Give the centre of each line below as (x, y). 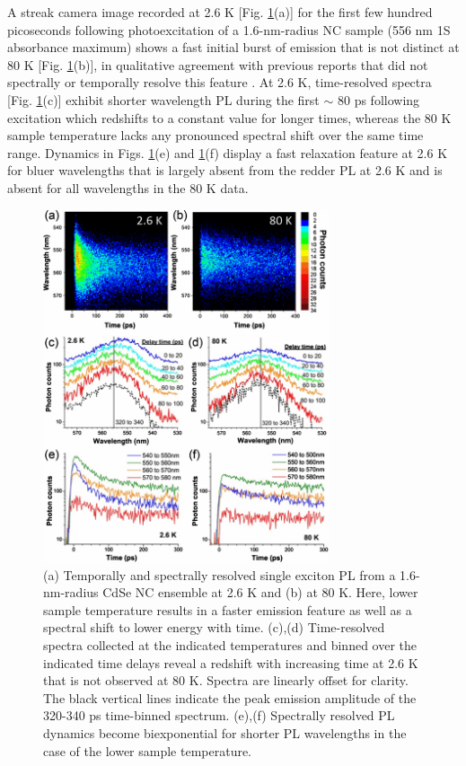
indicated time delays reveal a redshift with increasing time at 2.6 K (231, 662)
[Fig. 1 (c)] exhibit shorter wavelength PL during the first (163, 99)
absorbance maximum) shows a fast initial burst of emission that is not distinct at (233, 47)
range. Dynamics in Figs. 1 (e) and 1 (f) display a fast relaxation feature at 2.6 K (228, 152)
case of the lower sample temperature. (148, 750)
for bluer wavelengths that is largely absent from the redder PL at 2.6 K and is (225, 170)
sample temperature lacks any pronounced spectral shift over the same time (215, 135)
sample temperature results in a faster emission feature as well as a (228, 609)
